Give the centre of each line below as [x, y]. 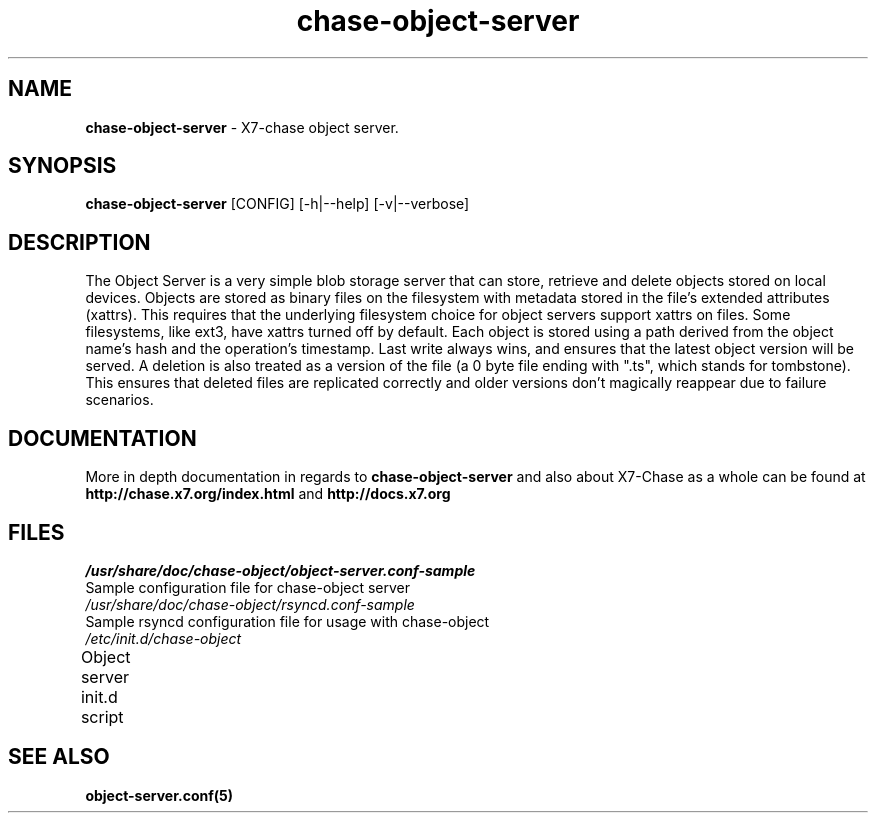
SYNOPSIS [62, 166]
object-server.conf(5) [159, 795]
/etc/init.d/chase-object [163, 638]
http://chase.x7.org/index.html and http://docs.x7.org [268, 494]
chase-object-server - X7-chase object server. [242, 127]
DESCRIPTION [79, 242]
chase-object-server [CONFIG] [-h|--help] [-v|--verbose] [277, 204]
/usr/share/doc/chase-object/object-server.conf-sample [280, 570]
